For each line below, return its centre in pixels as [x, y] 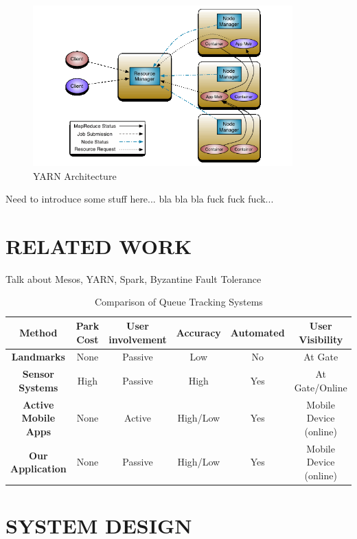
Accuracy [198, 332]
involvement [138, 339]
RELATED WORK [99, 245]
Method [38, 332]
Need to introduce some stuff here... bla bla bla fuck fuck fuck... [140, 199]
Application [38, 469]
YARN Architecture [75, 175]
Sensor [38, 374]
